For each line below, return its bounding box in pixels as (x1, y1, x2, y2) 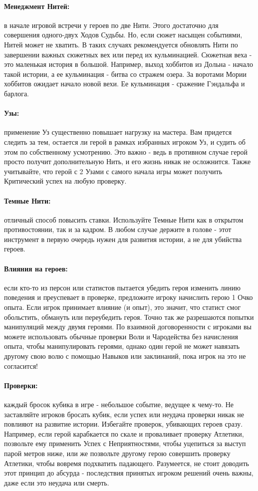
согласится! (4, 360, 38, 371)
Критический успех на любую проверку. (4, 176, 127, 186)
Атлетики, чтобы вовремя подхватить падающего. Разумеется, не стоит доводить (4, 458, 249, 468)
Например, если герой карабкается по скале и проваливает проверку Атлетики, (4, 428, 244, 439)
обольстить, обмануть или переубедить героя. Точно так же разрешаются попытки (4, 311, 254, 322)
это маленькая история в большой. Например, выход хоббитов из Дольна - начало (4, 59, 253, 69)
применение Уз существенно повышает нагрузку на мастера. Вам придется (4, 127, 232, 137)
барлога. (4, 88, 29, 98)
